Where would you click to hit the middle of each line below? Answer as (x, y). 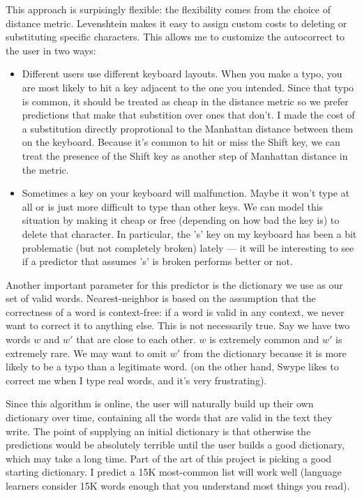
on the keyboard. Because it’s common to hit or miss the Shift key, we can (181, 142)
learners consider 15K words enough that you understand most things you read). (178, 485)
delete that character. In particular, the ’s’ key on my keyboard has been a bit (189, 233)
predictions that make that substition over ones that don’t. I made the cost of (188, 115)
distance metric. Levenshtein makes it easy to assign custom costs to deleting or (176, 23)
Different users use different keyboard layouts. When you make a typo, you (182, 74)
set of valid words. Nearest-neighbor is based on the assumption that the (161, 298)
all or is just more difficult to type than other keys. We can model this (173, 206)
